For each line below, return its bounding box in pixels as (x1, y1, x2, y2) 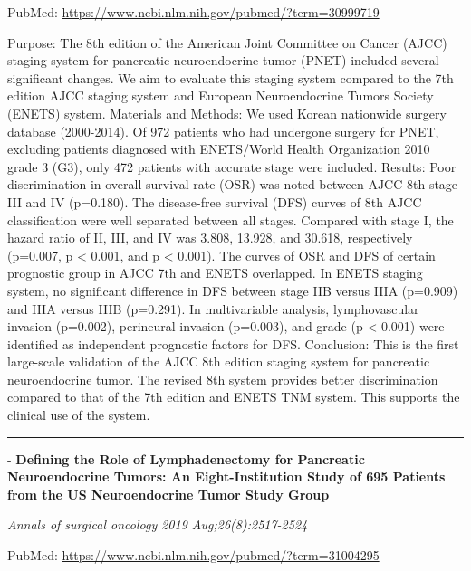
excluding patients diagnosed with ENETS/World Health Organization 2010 (7, 139, 430, 158)
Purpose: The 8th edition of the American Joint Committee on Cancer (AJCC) (7, 33, 447, 52)
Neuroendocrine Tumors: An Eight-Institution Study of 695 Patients (7, 467, 446, 486)
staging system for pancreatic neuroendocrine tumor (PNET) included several (7, 51, 439, 70)
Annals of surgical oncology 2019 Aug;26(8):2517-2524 (7, 515, 308, 534)
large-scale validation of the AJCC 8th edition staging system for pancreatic (7, 352, 430, 371)
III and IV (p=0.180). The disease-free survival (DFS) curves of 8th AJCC (7, 192, 422, 211)
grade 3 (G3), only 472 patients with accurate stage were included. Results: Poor (7, 157, 457, 176)
